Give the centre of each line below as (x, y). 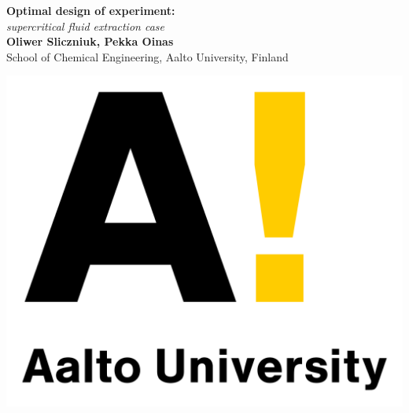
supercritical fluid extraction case (85, 26)
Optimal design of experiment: (91, 10)
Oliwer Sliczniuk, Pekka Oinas (90, 41)
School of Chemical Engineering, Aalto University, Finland (147, 56)
